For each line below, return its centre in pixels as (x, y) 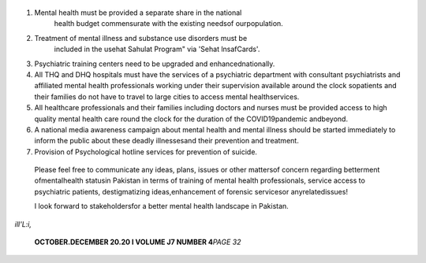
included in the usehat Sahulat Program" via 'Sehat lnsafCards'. (157, 49)
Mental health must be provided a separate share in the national (138, 13)
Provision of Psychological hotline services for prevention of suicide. (146, 152)
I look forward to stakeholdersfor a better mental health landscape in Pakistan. (162, 206)
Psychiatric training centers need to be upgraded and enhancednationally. (155, 64)
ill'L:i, (23, 224)
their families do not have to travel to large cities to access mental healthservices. (167, 96)
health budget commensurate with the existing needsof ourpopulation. (168, 24)
